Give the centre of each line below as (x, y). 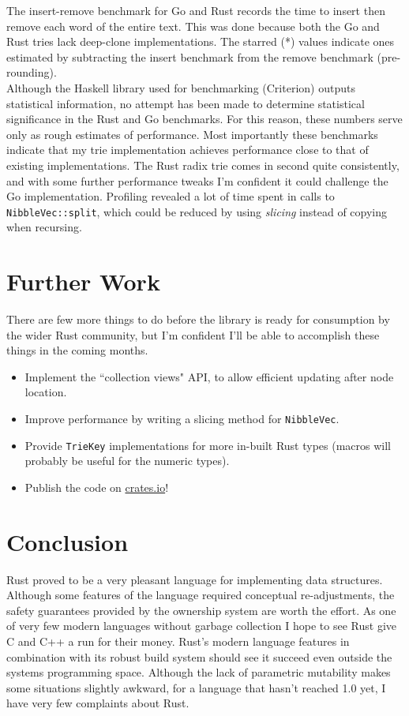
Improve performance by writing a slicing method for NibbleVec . (182, 419)
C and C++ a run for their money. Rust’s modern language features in (178, 641)
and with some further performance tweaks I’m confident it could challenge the (197, 180)
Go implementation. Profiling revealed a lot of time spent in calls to (171, 196)
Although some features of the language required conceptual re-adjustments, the (201, 595)
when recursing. (44, 227)
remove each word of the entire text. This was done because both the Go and (193, 26)
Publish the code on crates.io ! (97, 487)
